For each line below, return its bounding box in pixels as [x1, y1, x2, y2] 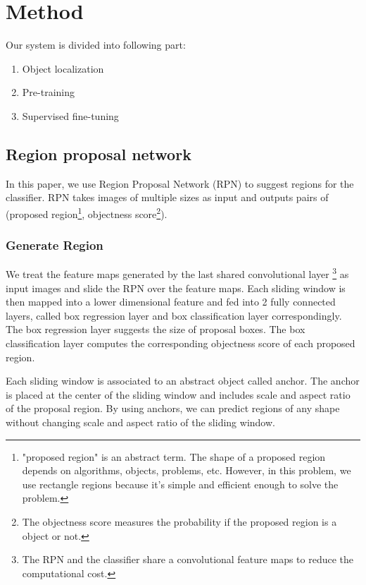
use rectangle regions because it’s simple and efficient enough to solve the [22, 476, 339, 491]
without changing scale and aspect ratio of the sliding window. [6, 414, 275, 429]
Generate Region [6, 236, 103, 254]
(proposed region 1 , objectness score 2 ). [6, 204, 168, 221]
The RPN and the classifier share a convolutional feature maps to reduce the [22, 552, 354, 567]
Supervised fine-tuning [22, 108, 119, 123]
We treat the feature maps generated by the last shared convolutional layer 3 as [6, 265, 349, 282]
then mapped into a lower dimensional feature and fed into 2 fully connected [6, 294, 336, 309]
